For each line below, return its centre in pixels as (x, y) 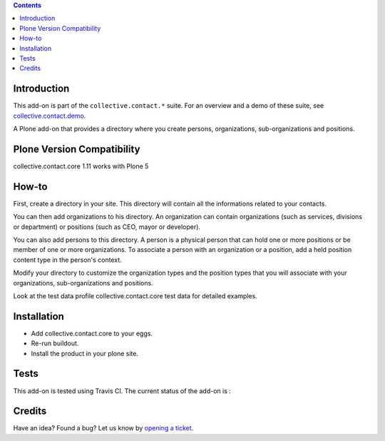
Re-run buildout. (55, 343)
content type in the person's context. (68, 260)
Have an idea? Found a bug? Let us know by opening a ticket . (103, 428)
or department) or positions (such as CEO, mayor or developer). (107, 227)
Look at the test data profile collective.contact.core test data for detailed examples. (135, 295)
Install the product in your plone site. (85, 353)
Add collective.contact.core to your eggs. (92, 333)
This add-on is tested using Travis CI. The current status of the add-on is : (122, 391)
